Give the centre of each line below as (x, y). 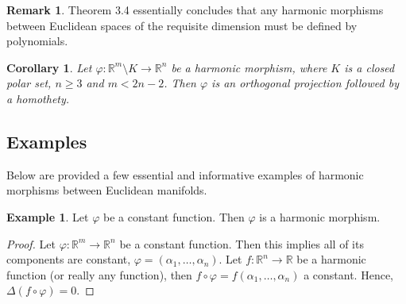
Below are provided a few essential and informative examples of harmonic (185, 174)
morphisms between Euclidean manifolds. (107, 190)
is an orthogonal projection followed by (305, 83)
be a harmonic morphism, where (249, 67)
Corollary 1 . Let (49, 67)
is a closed (369, 67)
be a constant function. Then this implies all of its (242, 243)
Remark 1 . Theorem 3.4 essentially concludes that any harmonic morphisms (195, 10)
